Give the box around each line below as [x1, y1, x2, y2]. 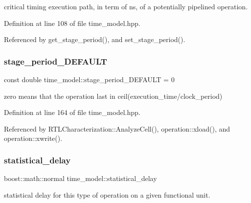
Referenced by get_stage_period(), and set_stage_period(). [4, 34, 185, 45]
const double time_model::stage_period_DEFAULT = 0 [4, 74, 175, 84]
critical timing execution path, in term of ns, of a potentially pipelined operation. [4, 1, 248, 11]
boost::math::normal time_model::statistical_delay [4, 173, 157, 183]
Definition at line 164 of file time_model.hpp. [4, 107, 140, 117]
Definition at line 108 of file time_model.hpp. [4, 18, 140, 28]
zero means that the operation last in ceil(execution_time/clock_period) [4, 90, 223, 101]
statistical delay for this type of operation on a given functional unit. [4, 189, 210, 200]
